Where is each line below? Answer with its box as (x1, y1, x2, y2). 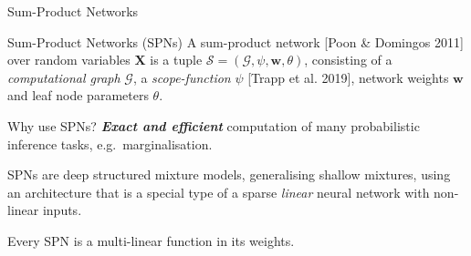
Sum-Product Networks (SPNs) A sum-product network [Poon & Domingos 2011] (7, 32, 464, 51)
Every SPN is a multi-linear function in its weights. (7, 230, 295, 250)
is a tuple (150, 50, 203, 69)
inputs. (42, 200, 82, 220)
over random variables (7, 50, 131, 69)
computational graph (7, 67, 120, 87)
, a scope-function (132, 67, 231, 87)
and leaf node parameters (7, 86, 149, 105)
